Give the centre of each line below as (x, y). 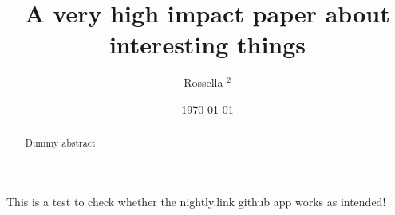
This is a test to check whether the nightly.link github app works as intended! (196, 201)
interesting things (207, 44)
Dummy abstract (60, 143)
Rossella (203, 82)
